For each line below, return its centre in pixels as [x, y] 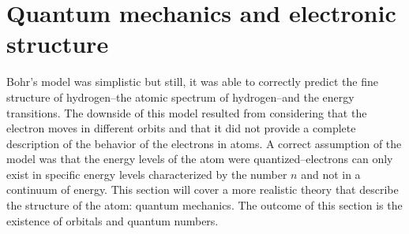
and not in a [331, 174]
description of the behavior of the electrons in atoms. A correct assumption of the [204, 143]
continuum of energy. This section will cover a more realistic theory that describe [203, 189]
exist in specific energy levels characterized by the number [147, 174]
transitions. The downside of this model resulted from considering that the [187, 112]
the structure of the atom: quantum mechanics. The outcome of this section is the [204, 205]
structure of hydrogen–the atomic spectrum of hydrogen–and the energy [180, 97]
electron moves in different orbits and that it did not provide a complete [181, 128]
